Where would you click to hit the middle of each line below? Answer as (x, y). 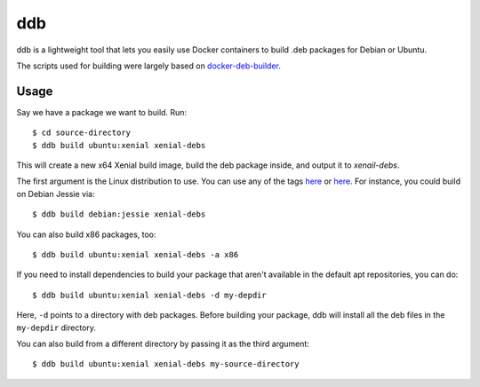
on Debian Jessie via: (56, 193)
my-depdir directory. (56, 328)
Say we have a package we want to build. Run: (101, 112)
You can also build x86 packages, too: (86, 234)
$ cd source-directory (82, 133)
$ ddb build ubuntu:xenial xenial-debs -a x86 (136, 254)
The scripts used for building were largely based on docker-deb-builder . (149, 66)
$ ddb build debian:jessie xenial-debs (119, 214)
